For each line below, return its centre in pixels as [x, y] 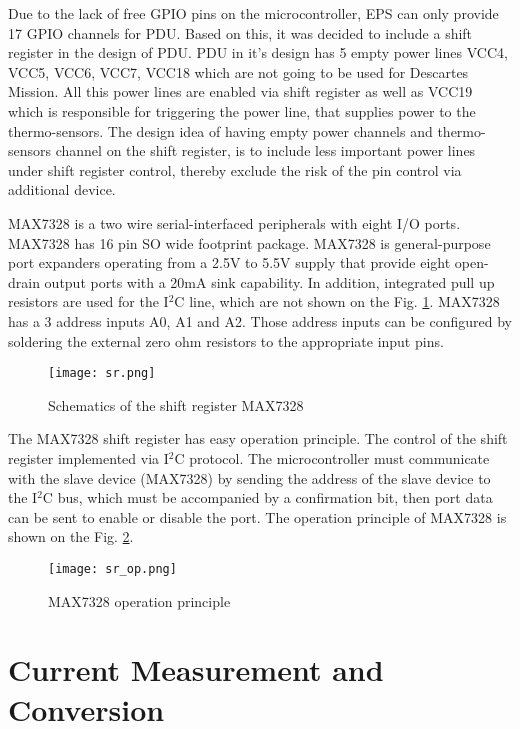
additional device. [62, 189]
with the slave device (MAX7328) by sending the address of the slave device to [249, 477]
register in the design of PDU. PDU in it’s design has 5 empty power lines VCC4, [258, 52]
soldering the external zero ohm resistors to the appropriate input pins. [226, 340]
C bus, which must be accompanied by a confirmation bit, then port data [267, 497]
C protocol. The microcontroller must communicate [332, 457]
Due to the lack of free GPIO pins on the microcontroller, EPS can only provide [253, 13]
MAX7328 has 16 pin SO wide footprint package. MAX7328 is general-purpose [249, 242]
